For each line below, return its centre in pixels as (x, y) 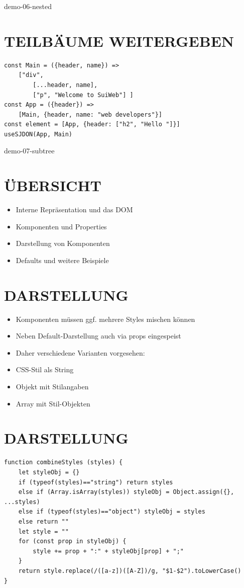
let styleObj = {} (49, 472)
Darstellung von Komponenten (63, 243)
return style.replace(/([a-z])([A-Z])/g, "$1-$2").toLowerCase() (130, 571)
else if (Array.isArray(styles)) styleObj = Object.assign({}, (126, 492)
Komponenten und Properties (61, 226)
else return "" (43, 521)
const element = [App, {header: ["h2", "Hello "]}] (92, 124)
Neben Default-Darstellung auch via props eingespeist (98, 336)
